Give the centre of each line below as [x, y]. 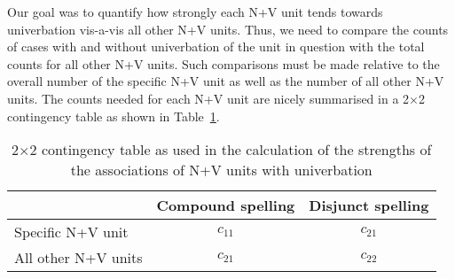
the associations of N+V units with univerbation [221, 170]
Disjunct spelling [369, 205]
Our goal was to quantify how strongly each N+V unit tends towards [195, 12]
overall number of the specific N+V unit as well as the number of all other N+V [226, 81]
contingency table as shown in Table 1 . [114, 116]
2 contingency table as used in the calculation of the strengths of [231, 150]
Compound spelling [226, 205]
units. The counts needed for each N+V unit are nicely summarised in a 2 [208, 98]
